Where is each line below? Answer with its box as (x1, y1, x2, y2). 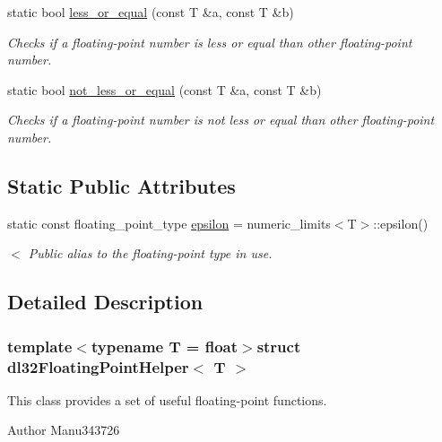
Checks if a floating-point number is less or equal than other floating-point (7, 32, 412, 51)
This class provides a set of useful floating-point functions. (7, 390, 327, 409)
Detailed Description (7, 288, 204, 316)
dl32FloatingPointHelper (7, 355, 189, 377)
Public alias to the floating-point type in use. (28, 244, 273, 263)
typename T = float (91, 334, 238, 357)
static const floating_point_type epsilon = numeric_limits (7, 213, 331, 232)
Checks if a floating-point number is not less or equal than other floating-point (7, 110, 435, 129)
